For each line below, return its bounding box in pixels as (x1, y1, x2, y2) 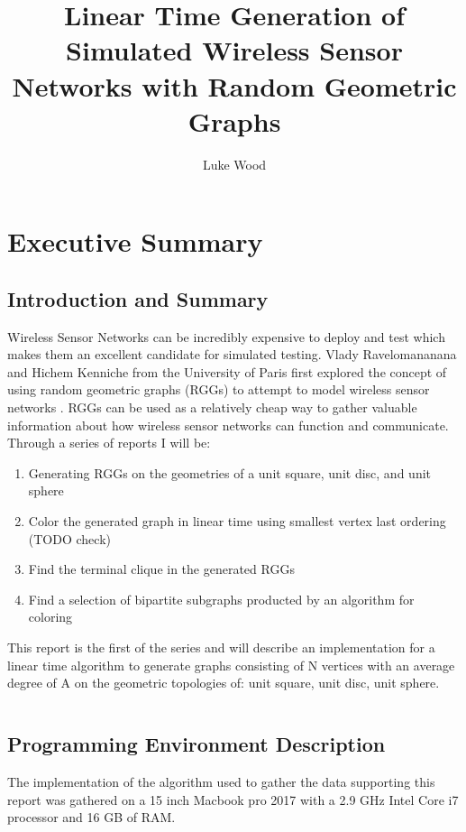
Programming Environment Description (7, 730, 386, 758)
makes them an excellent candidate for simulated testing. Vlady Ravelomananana (7, 345, 457, 364)
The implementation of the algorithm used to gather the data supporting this (7, 772, 435, 790)
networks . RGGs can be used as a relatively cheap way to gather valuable (7, 398, 417, 417)
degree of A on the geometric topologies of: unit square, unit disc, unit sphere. (7, 673, 440, 692)
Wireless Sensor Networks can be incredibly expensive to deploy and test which (7, 327, 445, 346)
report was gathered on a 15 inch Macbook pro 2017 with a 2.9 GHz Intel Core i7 (7, 790, 459, 809)
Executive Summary (7, 223, 263, 260)
